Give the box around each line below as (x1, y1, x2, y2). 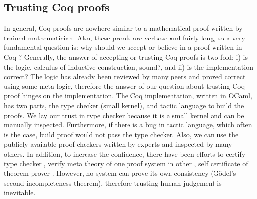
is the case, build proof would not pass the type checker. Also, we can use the (4, 129, 239, 139)
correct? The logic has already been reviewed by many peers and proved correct (4, 71, 246, 81)
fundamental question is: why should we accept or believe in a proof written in (4, 42, 242, 52)
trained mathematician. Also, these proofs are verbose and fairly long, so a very (4, 32, 245, 42)
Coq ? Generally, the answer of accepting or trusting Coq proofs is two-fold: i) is (4, 51, 248, 62)
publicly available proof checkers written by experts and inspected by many (4, 139, 232, 149)
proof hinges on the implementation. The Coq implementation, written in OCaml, (4, 90, 252, 101)
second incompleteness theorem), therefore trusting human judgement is (4, 177, 222, 188)
